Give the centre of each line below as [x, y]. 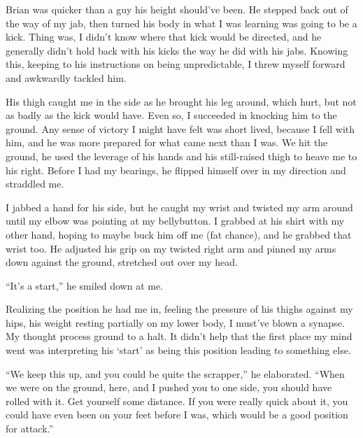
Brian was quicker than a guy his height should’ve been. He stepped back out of [177, 9]
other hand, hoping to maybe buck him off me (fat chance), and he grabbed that [179, 234]
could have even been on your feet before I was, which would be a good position [177, 415]
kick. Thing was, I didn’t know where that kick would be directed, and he [164, 37]
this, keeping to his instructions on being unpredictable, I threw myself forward [176, 64]
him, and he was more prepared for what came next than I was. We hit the [167, 142]
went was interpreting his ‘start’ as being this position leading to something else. [178, 350]
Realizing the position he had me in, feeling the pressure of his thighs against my [179, 309]
